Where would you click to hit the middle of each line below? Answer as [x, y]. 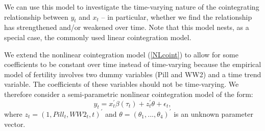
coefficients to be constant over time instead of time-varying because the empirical [133, 64]
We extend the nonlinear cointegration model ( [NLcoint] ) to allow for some [121, 54]
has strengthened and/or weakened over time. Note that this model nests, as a [127, 27]
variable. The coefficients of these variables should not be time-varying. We [122, 84]
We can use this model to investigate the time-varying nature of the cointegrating [132, 7]
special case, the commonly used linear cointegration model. [98, 37]
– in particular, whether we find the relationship [177, 17]
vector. [15, 124]
